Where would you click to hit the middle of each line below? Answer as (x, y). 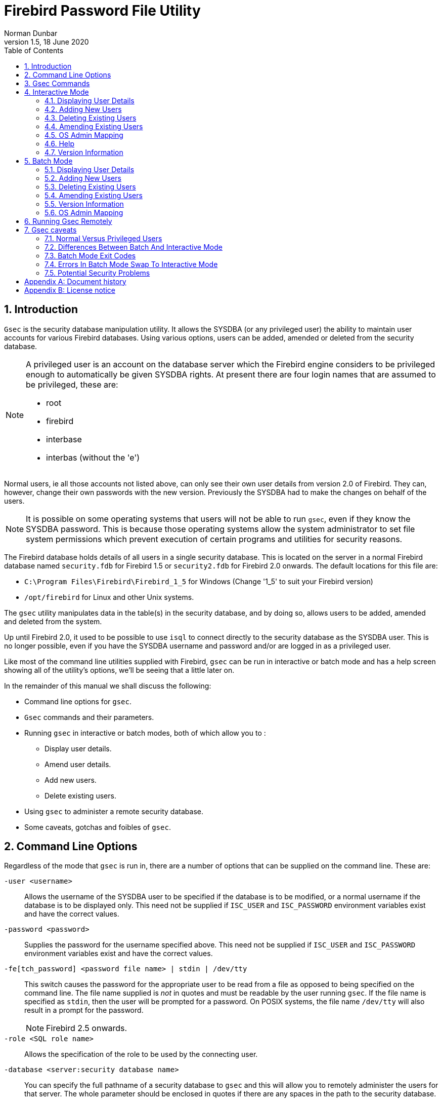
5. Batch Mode (49, 161)
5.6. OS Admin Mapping (84, 212)
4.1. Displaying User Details (90, 100)
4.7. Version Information (84, 152)
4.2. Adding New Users (83, 109)
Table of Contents (34, 50)
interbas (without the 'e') (93, 457)
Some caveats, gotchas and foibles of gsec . (98, 827)
